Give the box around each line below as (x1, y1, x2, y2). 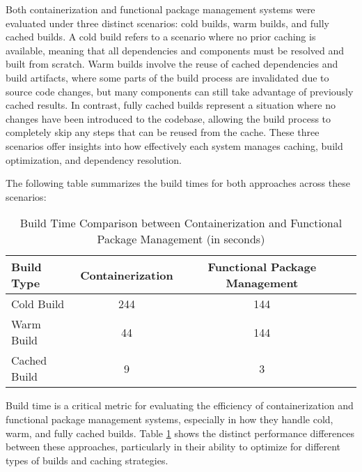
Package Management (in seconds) (97, 231, 265, 248)
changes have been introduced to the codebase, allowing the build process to (6, 111, 331, 125)
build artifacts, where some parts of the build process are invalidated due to (6, 70, 329, 84)
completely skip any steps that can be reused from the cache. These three (6, 125, 320, 139)
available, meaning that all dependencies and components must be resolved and (6, 43, 345, 57)
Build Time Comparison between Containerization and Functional (19, 215, 343, 231)
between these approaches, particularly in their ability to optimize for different (6, 439, 341, 454)
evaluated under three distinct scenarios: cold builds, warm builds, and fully (6, 15, 329, 30)
